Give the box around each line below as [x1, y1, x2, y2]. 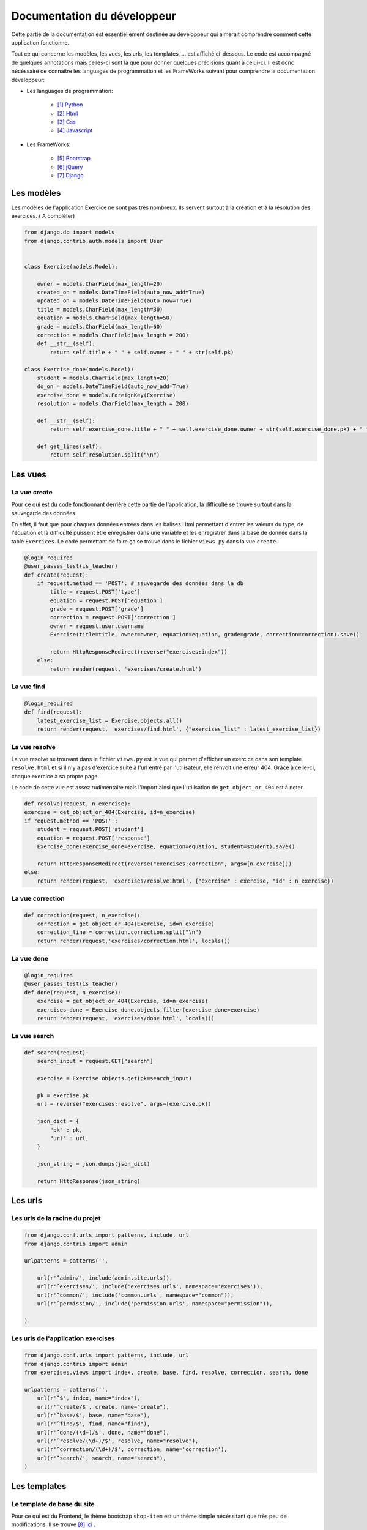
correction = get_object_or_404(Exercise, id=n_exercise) [37, 920, 215, 927]
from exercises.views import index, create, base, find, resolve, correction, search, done [24, 1368, 308, 1376]
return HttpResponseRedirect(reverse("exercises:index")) [50, 649, 228, 655]
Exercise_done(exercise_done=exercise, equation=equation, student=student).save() [37, 843, 295, 850]
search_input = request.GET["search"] [37, 1058, 154, 1065]
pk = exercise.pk [37, 1092, 89, 1099]
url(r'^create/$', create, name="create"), [37, 1403, 169, 1410]
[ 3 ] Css [57, 118, 76, 125]
